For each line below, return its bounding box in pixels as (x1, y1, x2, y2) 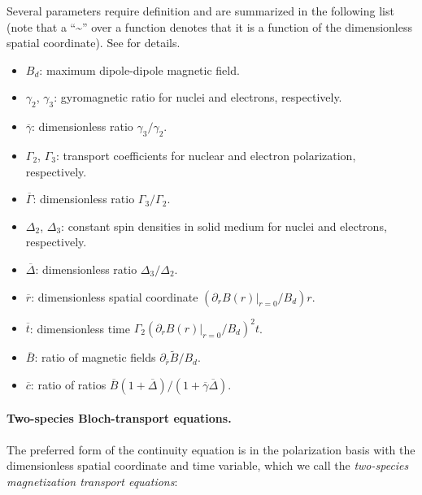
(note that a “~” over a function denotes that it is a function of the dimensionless (7, 18, 412, 35)
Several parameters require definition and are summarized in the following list (7, 2, 394, 19)
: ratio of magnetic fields (34, 349, 156, 366)
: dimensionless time (29, 319, 130, 337)
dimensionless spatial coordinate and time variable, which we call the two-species (7, 457, 409, 474)
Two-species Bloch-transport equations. (7, 410, 232, 427)
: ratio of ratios (30, 376, 107, 393)
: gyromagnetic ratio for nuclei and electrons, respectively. (54, 89, 342, 106)
